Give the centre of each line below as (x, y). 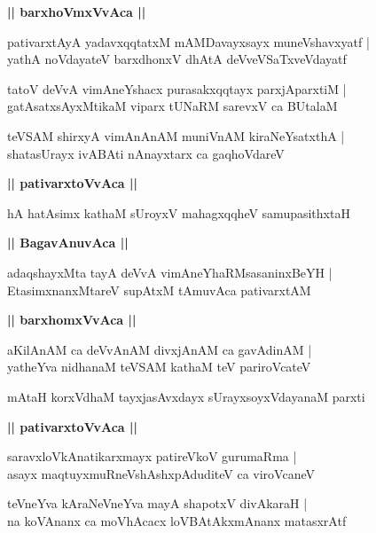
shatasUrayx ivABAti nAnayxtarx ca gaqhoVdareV (146, 153)
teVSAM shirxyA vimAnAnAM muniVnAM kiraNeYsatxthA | (176, 135)
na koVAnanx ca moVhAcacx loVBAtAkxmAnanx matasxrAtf (177, 520)
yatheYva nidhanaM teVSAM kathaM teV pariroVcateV (159, 367)
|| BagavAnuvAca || (68, 243)
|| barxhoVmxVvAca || (77, 12)
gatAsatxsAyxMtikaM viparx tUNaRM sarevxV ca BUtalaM (172, 106)
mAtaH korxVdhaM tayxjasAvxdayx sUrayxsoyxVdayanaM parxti (186, 396)
